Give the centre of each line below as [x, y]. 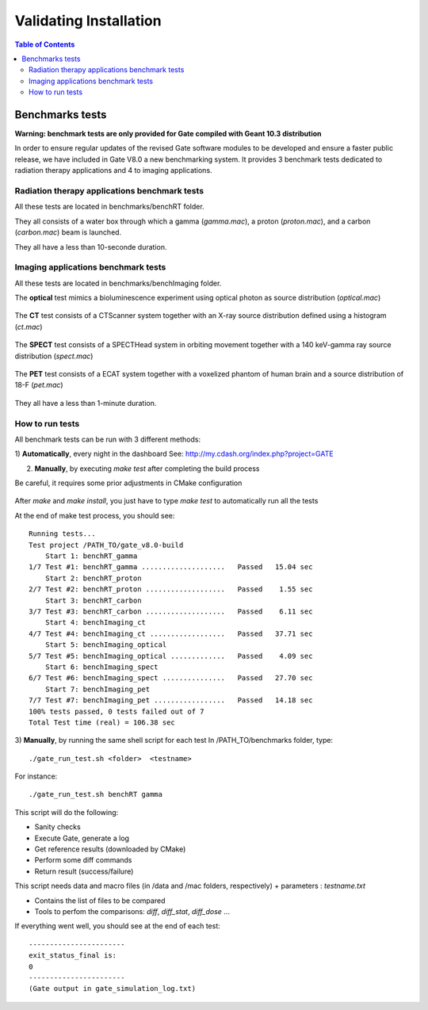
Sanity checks [57, 827]
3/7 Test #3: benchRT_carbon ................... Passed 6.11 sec [171, 611]
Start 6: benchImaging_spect [101, 667]
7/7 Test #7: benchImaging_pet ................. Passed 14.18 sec [171, 700]
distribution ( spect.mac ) [54, 356]
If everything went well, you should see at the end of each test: [118, 926]
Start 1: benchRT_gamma [91, 556]
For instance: [36, 776]
